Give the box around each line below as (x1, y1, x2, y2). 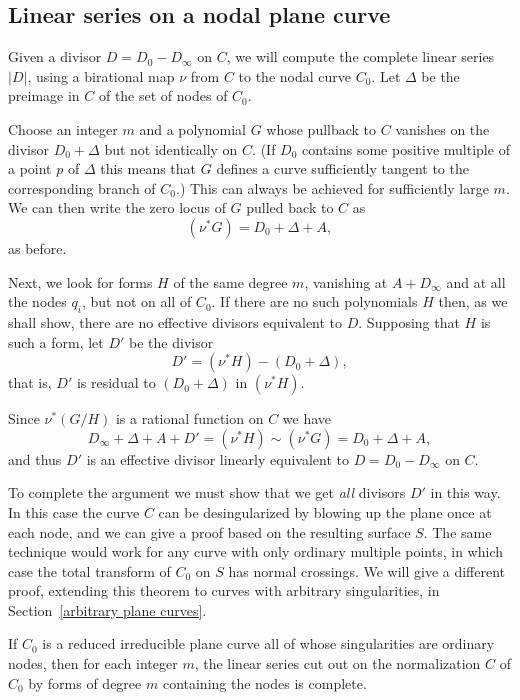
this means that (100, 158, 197, 179)
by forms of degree (28, 672, 142, 693)
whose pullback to (266, 118, 377, 139)
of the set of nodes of (98, 85, 228, 106)
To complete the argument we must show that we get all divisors (8, 482, 406, 503)
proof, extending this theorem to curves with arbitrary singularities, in (8, 580, 440, 601)
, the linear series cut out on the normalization (194, 653, 481, 674)
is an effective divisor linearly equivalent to (86, 448, 349, 469)
